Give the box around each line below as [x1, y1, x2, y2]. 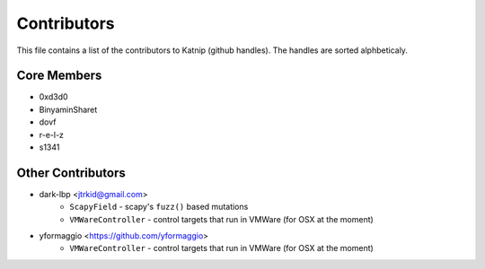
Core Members [16, 68, 102, 83]
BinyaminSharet [39, 104, 98, 115]
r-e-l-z [39, 129, 65, 140]
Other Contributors [16, 165, 126, 180]
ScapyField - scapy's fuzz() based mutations [69, 202, 249, 213]
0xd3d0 [39, 91, 68, 102]
